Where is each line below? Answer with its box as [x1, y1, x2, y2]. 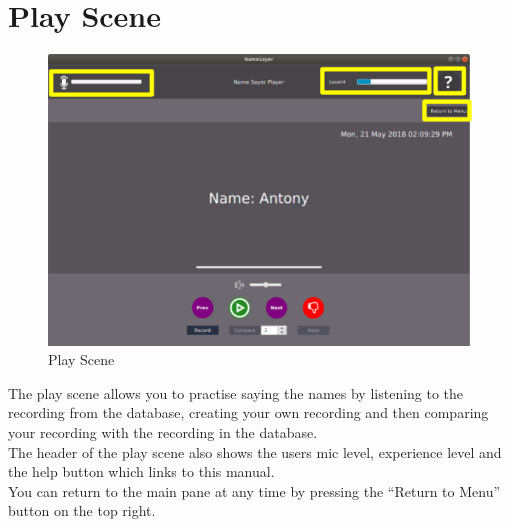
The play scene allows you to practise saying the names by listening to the [8, 382, 464, 403]
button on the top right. [8, 500, 156, 521]
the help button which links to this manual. [8, 461, 275, 482]
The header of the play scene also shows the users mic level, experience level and [8, 441, 502, 462]
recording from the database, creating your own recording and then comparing [8, 402, 489, 423]
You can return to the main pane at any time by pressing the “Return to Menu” [8, 480, 501, 501]
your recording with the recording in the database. [8, 422, 318, 443]
